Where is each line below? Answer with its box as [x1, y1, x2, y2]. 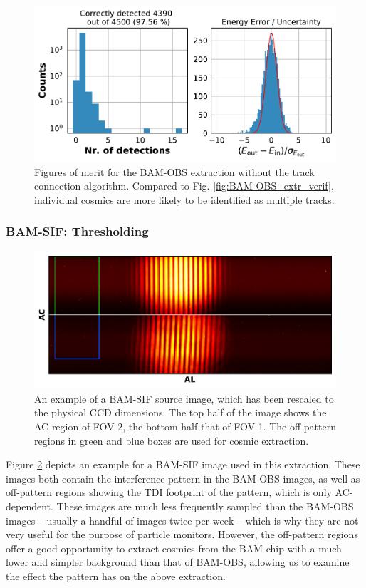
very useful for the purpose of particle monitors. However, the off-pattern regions [6, 527, 358, 542]
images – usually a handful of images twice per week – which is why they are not [6, 512, 359, 527]
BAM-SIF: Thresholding [6, 222, 149, 240]
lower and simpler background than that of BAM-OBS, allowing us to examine [6, 555, 350, 569]
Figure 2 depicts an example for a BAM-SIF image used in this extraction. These [6, 457, 360, 472]
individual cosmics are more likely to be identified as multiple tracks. [34, 192, 335, 207]
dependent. [6, 498, 53, 513]
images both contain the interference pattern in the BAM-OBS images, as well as [6, 470, 360, 485]
